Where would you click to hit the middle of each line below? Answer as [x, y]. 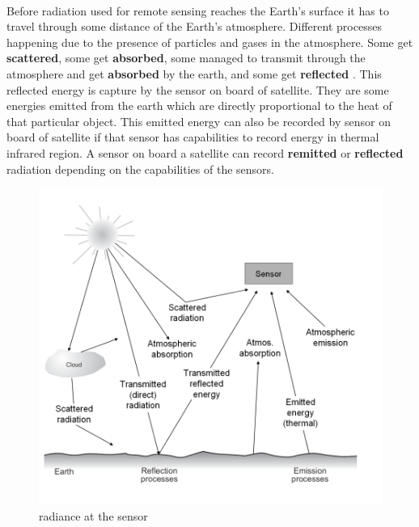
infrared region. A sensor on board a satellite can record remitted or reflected [205, 152]
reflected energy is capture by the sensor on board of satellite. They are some [198, 89]
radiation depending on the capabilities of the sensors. [140, 169]
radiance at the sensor [93, 516]
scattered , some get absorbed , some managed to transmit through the [186, 58]
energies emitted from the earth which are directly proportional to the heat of [199, 105]
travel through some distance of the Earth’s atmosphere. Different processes [194, 26]
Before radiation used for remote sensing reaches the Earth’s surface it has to [198, 10]
